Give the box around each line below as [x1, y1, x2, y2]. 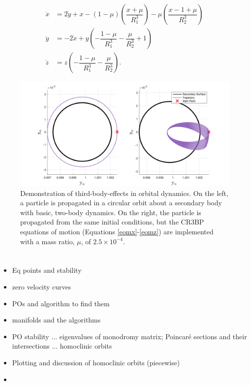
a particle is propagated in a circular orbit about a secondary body [20, 197, 222, 208]
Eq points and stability [12, 265, 82, 275]
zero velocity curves [12, 282, 71, 292]
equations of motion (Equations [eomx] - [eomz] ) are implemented [20, 226, 214, 237]
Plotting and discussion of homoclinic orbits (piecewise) [12, 357, 180, 367]
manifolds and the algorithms [12, 315, 101, 325]
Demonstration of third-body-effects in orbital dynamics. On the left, [20, 188, 228, 198]
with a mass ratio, [20, 236, 75, 246]
